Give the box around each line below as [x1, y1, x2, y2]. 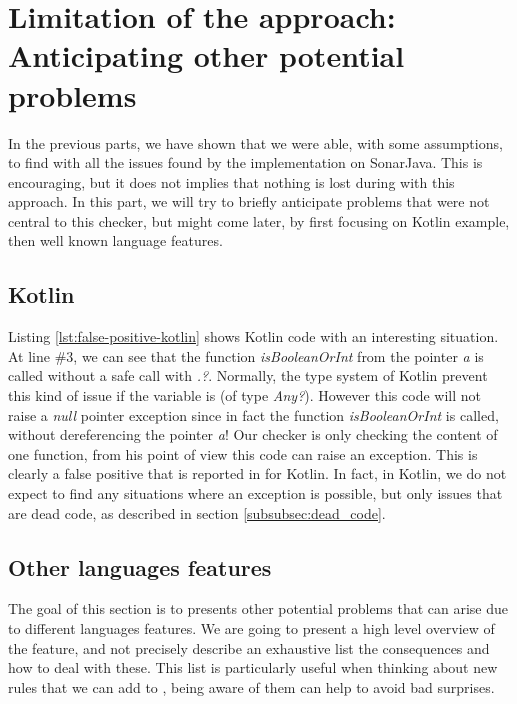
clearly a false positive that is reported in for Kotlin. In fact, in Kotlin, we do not [8, 463, 507, 484]
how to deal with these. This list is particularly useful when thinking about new [8, 657, 498, 678]
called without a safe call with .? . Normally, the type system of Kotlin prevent [8, 365, 488, 386]
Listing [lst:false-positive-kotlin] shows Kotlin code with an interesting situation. [8, 326, 499, 347]
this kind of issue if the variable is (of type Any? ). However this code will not [8, 385, 481, 406]
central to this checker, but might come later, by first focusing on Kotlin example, [8, 210, 510, 231]
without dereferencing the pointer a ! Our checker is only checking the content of [8, 424, 498, 445]
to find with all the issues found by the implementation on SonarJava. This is [8, 152, 483, 173]
